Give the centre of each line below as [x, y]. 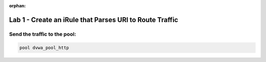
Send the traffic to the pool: [43, 34]
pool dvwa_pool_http [44, 47]
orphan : [17, 6]
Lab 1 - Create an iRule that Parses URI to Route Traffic [94, 20]
